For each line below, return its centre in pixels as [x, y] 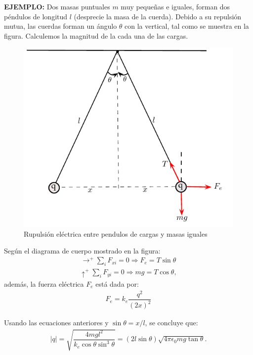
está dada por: [117, 283]
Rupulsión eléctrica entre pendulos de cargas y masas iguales [116, 233]
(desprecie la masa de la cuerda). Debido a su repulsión [158, 16]
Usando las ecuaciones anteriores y [56, 323]
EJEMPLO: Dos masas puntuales [57, 6]
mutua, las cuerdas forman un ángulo [61, 26]
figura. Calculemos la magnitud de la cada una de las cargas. [96, 35]
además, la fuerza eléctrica [44, 283]
